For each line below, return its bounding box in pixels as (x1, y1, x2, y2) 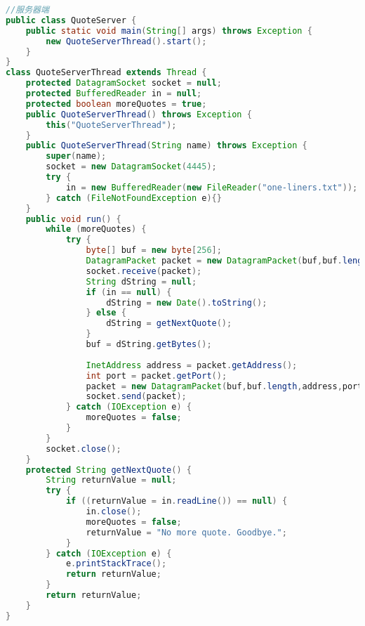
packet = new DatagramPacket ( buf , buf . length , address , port (86, 381, 363, 391)
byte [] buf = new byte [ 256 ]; (86, 245, 222, 256)
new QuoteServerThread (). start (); (46, 36, 207, 46)
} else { (86, 308, 126, 318)
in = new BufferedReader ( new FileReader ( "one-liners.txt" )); (65, 182, 358, 193)
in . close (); (86, 507, 142, 516)
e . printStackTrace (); (65, 559, 167, 569)
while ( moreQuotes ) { (46, 224, 147, 235)
